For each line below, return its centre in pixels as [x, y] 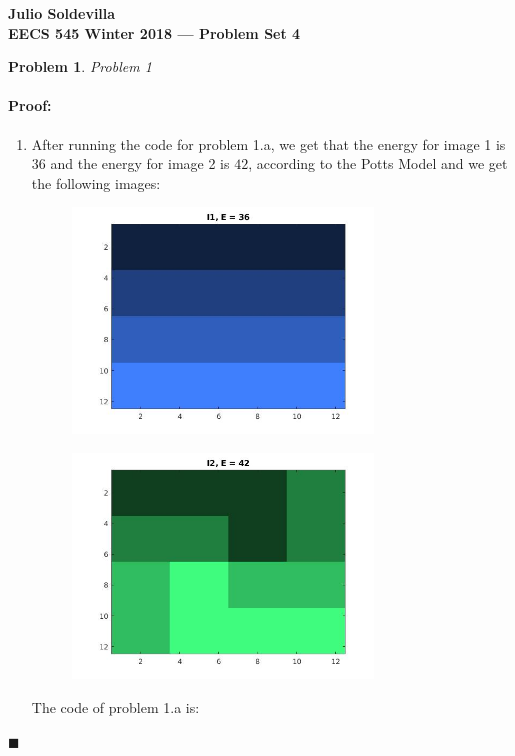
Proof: [30, 105]
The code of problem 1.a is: [115, 707]
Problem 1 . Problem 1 [80, 66]
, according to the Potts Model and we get [378, 163]
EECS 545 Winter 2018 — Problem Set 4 [154, 32]
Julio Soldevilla [62, 13]
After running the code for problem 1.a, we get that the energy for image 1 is [268, 143]
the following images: [96, 182]
